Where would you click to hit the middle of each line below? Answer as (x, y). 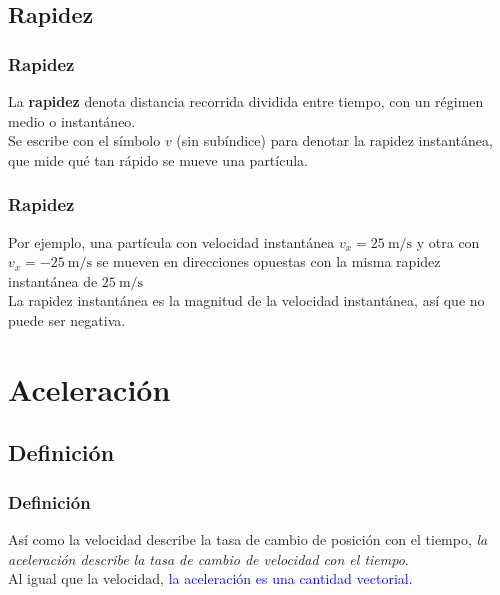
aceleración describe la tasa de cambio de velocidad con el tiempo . (208, 558)
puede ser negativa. (67, 319)
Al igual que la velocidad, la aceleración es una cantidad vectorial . (210, 578)
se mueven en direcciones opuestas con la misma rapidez (268, 261)
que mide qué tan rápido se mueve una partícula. (158, 159)
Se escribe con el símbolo (84, 140)
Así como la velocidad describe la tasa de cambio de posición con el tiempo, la (248, 538)
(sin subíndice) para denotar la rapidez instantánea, (334, 140)
